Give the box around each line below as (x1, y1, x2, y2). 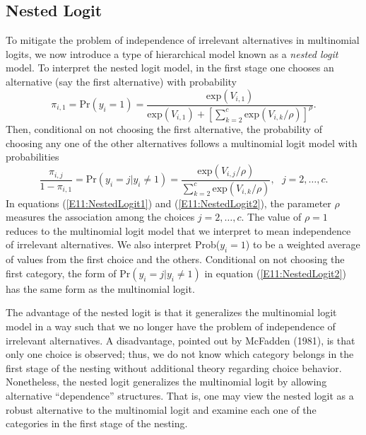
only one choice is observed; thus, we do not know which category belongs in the (6, 347, 354, 361)
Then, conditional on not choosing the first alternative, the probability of (6, 121, 322, 136)
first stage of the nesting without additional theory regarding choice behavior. (6, 360, 342, 375)
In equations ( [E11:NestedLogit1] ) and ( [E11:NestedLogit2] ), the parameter (6, 195, 331, 210)
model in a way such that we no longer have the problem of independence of (6, 318, 336, 333)
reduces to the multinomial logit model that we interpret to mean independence (6, 223, 351, 238)
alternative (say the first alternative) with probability (6, 74, 237, 88)
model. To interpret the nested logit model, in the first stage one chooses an (6, 60, 334, 75)
